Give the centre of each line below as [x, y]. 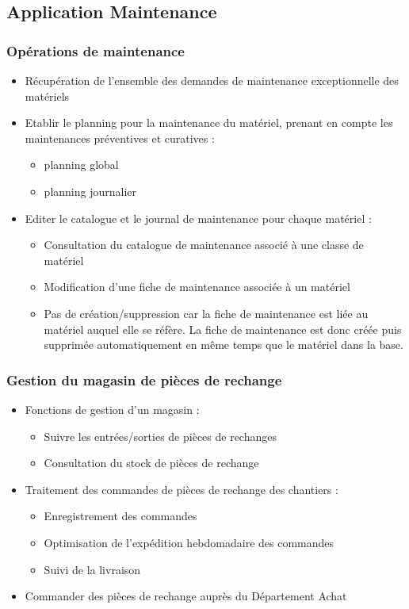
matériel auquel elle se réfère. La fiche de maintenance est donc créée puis [223, 329]
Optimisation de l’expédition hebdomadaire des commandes [189, 542]
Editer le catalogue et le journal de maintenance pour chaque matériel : [198, 218]
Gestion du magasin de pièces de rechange [144, 379]
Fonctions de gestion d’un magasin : [112, 409]
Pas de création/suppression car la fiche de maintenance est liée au [206, 313]
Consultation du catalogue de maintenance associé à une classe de [204, 245]
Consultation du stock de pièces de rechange [151, 463]
